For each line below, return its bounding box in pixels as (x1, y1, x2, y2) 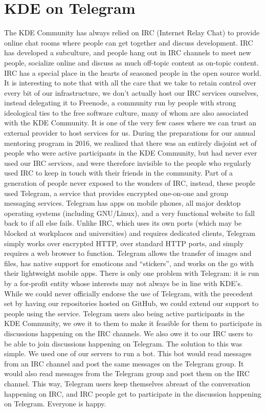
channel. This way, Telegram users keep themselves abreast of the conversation (4, 378, 251, 388)
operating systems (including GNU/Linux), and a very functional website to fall (4, 207, 255, 218)
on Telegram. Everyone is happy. (4, 398, 106, 409)
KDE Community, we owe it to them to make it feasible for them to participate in (4, 318, 262, 329)
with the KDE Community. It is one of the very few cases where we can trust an (4, 117, 257, 128)
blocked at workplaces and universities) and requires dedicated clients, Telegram (4, 228, 255, 238)
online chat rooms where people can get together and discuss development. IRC (4, 37, 253, 48)
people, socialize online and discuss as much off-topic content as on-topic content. (4, 57, 259, 68)
